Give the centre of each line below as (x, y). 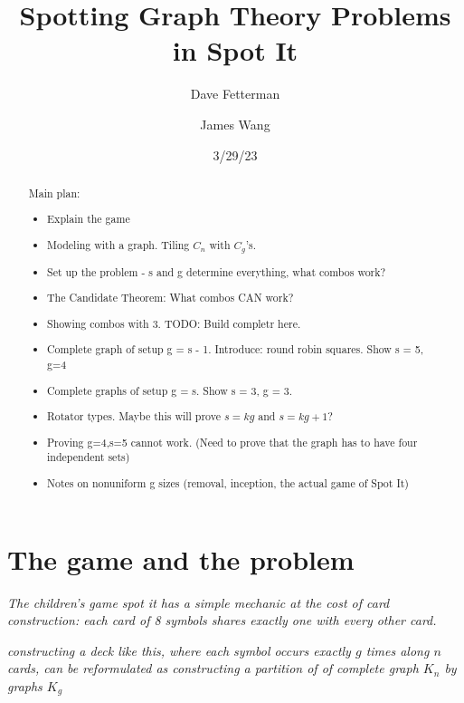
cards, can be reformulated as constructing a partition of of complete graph (213, 668)
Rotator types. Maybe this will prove (134, 416)
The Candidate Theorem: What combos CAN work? (170, 298)
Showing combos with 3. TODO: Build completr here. (174, 323)
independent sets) (89, 457)
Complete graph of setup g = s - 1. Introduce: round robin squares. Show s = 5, (236, 349)
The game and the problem (181, 559)
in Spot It (235, 50)
